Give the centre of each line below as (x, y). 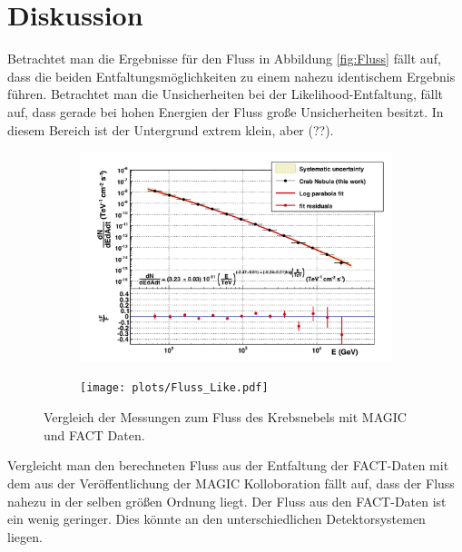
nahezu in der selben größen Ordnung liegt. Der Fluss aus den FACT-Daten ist (227, 501)
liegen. (25, 536)
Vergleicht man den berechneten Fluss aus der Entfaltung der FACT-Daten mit (228, 465)
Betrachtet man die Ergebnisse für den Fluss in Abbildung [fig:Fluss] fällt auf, (224, 59)
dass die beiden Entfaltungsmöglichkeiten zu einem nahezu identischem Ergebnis (231, 76)
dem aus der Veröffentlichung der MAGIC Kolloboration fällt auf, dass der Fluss (231, 483)
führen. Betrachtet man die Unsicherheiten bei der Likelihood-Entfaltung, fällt (225, 94)
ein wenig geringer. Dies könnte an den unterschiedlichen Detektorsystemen (216, 519)
